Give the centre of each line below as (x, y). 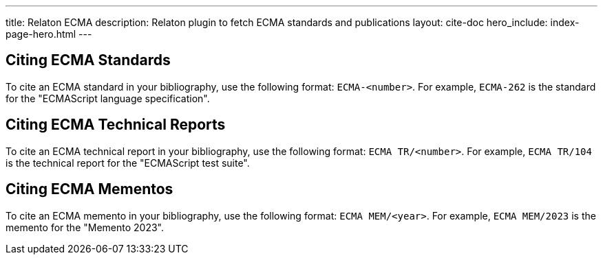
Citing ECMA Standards (88, 60)
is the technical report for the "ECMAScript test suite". (128, 163)
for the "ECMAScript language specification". (108, 98)
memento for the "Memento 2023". (85, 227)
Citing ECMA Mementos (89, 189)
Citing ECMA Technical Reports (116, 125)
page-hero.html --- (49, 34)
